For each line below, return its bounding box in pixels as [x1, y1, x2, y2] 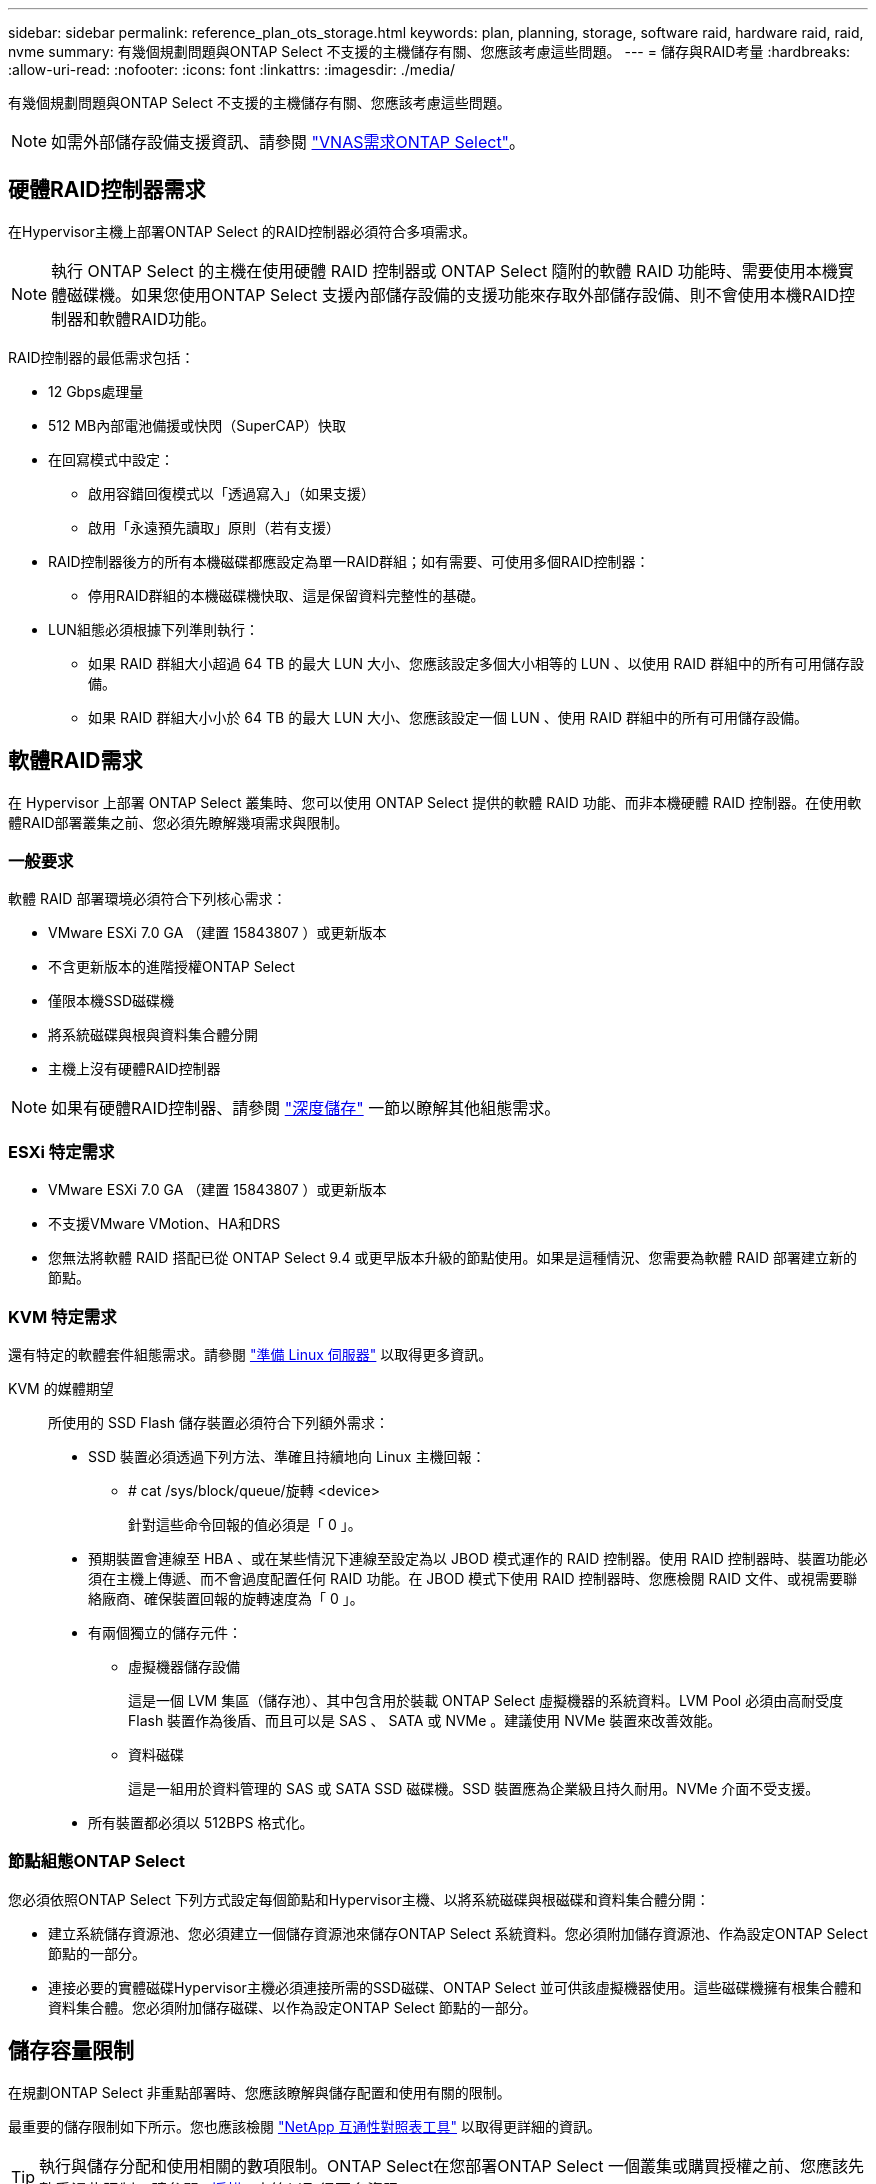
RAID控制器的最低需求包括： [8, 348, 195, 366]
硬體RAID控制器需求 [8, 177, 206, 203]
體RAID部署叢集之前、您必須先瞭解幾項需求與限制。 [8, 813, 349, 831]
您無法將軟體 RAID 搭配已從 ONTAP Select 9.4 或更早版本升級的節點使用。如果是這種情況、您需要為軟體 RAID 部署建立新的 [48, 1249, 857, 1267]
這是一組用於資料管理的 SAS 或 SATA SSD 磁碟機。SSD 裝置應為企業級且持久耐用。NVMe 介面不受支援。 [128, 1779, 820, 1797]
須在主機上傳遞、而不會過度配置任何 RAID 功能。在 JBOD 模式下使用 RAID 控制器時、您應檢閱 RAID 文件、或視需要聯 [88, 1569, 858, 1587]
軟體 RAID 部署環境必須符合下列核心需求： [8, 890, 287, 908]
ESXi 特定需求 [8, 1141, 115, 1162]
